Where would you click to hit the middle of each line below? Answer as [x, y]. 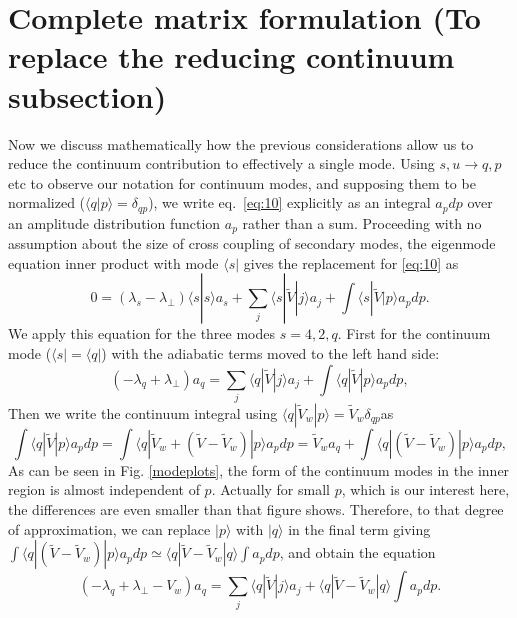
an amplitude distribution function [114, 222]
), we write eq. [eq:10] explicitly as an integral [289, 202]
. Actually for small [270, 489]
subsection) [87, 95]
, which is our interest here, [425, 489]
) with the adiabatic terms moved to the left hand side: [270, 352]
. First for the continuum [414, 333]
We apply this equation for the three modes [142, 333]
